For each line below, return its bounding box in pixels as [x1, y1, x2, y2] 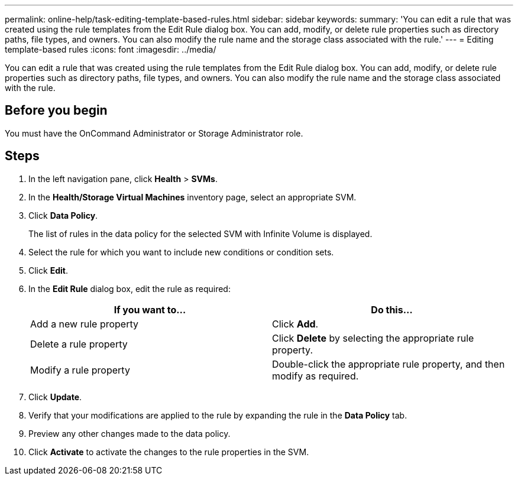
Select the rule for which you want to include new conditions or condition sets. [28, 247, 334, 257]
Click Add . [272, 317, 319, 330]
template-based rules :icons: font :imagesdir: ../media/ [5, 44, 216, 54]
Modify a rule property [30, 364, 130, 376]
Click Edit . [28, 265, 68, 275]
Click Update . [28, 391, 82, 402]
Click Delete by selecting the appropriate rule [272, 332, 474, 344]
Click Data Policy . [28, 210, 98, 220]
